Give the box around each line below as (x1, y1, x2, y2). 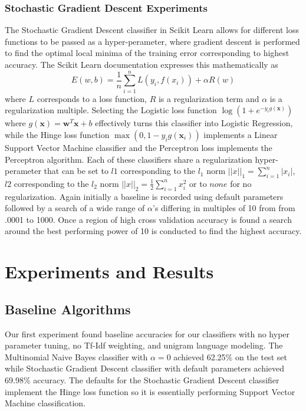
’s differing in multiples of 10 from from (153, 202, 295, 214)
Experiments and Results (5, 259, 214, 284)
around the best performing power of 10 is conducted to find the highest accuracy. (5, 225, 302, 237)
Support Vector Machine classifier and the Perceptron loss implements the (5, 141, 272, 153)
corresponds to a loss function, (37, 92, 147, 104)
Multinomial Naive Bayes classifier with (5, 350, 148, 363)
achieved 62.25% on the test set (173, 350, 287, 363)
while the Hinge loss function (5, 128, 110, 140)
